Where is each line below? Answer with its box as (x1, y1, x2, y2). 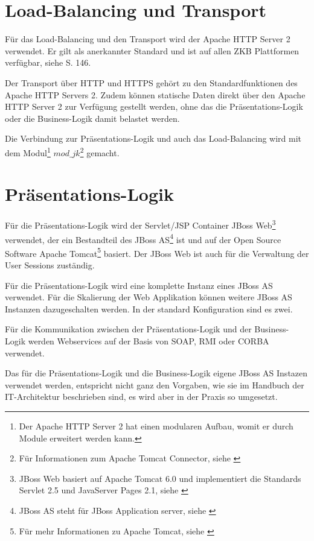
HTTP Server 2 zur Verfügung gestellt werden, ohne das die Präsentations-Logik (5, 100, 303, 113)
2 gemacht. (80, 144, 120, 159)
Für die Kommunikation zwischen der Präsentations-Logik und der (5, 323, 252, 335)
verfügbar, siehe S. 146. (5, 56, 91, 69)
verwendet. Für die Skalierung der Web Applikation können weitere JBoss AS (5, 291, 292, 303)
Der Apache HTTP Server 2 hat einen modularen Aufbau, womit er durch (19, 419, 293, 432)
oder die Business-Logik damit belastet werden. (5, 112, 180, 124)
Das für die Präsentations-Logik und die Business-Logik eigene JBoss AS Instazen (5, 367, 308, 379)
